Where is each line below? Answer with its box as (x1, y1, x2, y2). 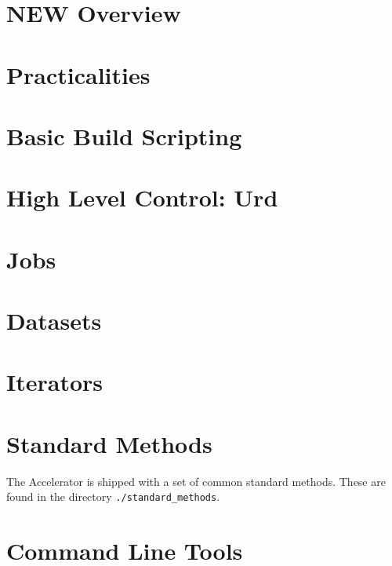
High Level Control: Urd (6, 181, 278, 214)
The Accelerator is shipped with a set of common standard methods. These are (6, 473, 386, 489)
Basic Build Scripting (6, 119, 242, 152)
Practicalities (6, 58, 151, 90)
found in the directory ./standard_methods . (6, 488, 220, 505)
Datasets (6, 305, 102, 337)
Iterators (6, 366, 103, 398)
